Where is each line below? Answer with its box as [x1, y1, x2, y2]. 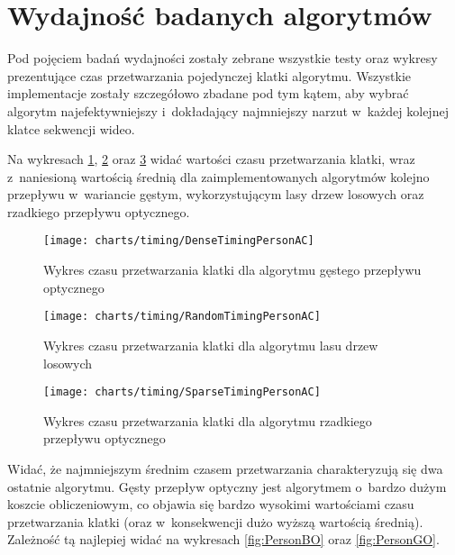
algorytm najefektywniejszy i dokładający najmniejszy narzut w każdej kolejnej [7, 101, 449, 120]
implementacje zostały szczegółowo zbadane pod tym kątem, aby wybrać [7, 84, 409, 103]
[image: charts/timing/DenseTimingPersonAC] [43, 234, 314, 248]
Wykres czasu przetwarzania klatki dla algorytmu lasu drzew [43, 335, 378, 354]
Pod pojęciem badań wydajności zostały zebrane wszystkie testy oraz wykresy [7, 49, 438, 68]
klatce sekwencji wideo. [7, 119, 135, 138]
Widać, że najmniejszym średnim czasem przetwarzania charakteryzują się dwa [7, 459, 443, 478]
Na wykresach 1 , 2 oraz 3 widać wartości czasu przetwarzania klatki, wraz [7, 150, 415, 168]
